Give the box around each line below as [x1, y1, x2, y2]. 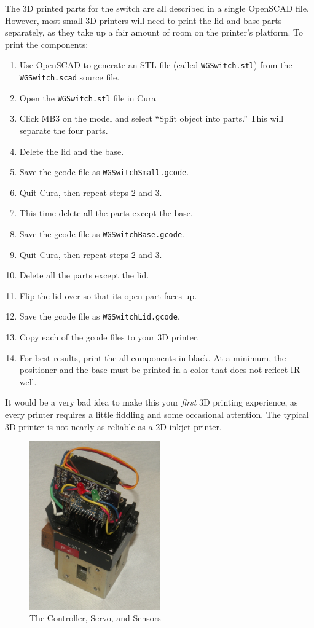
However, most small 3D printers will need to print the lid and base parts [5, 14, 282, 26]
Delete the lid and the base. [19, 144, 124, 157]
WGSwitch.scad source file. [19, 71, 120, 84]
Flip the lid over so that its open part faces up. [19, 289, 197, 302]
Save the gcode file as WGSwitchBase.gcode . [19, 227, 184, 240]
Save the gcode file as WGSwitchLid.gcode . [19, 310, 180, 323]
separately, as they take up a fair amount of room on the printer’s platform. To [5, 26, 304, 39]
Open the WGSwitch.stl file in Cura [19, 91, 156, 104]
